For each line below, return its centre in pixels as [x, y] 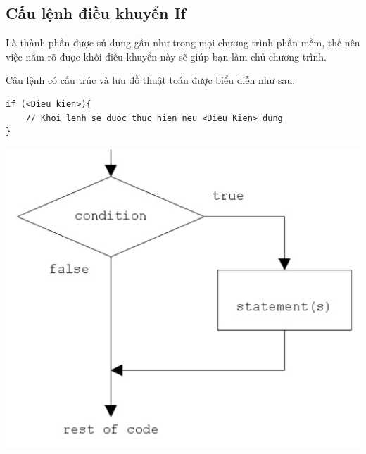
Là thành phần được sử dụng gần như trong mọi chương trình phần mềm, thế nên [183, 43]
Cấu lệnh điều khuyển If [96, 13]
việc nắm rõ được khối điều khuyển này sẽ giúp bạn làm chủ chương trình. [166, 56]
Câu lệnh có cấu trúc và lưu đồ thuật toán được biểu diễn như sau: [151, 80]
